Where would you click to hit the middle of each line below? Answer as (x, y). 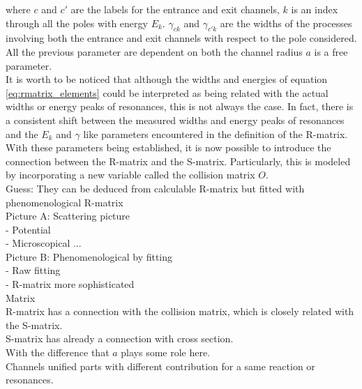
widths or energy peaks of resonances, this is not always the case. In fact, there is (180, 106)
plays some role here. (166, 352)
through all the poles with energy (77, 23)
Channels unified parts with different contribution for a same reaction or (160, 366)
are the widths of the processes (286, 23)
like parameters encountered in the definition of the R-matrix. (216, 134)
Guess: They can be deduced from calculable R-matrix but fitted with (155, 188)
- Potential (28, 229)
